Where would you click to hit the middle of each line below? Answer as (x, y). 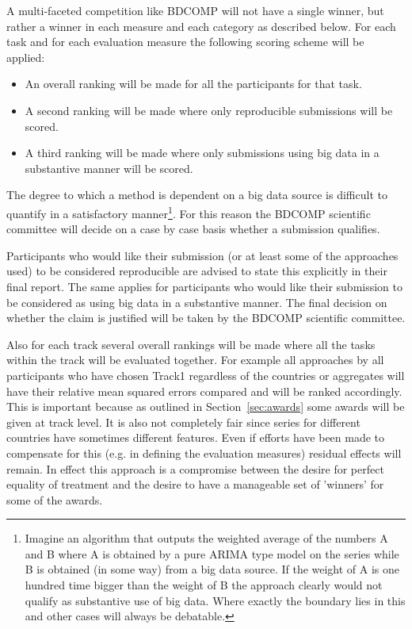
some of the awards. (55, 499)
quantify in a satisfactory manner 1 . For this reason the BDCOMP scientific (189, 212)
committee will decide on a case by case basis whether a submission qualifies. (193, 229)
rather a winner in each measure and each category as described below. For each (201, 26)
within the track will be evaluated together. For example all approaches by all (195, 360)
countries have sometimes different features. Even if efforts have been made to (196, 437)
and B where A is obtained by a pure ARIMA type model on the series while (212, 553)
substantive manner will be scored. (109, 168)
